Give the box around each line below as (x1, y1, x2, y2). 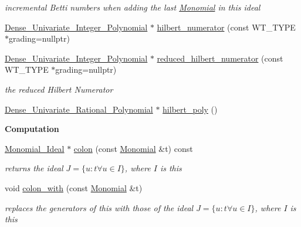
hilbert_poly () (163, 103, 218, 115)
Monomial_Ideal (5, 142, 65, 154)
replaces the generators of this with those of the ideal (5, 201, 194, 214)
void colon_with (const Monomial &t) (5, 181, 143, 194)
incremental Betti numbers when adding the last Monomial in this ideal (5, 1, 261, 13)
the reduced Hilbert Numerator (5, 83, 113, 95)
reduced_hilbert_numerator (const (157, 52, 283, 64)
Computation (5, 123, 59, 135)
